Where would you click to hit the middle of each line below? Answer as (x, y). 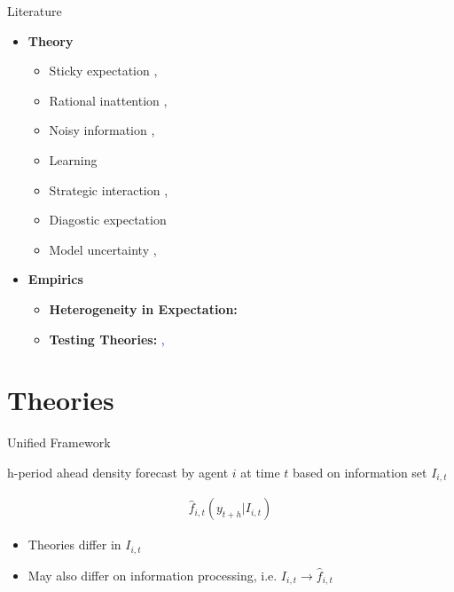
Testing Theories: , (107, 339)
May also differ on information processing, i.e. (153, 575)
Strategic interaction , (109, 189)
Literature (35, 11)
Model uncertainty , (103, 249)
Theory (51, 40)
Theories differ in (74, 545)
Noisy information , (102, 130)
